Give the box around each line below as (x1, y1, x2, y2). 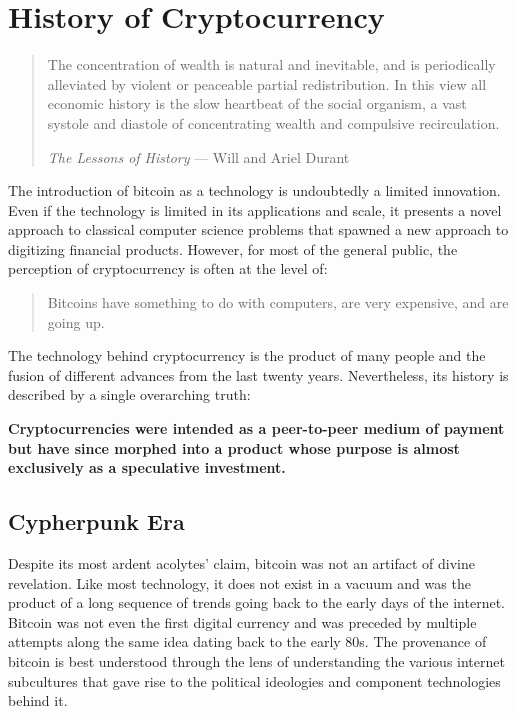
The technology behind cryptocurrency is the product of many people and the (8, 345, 486, 366)
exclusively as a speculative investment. (8, 457, 286, 478)
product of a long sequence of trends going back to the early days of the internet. (8, 592, 505, 613)
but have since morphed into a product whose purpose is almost (8, 437, 460, 458)
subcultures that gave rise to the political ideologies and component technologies (8, 670, 501, 691)
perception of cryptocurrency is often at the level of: (8, 258, 328, 279)
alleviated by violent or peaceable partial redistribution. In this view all (47, 73, 487, 94)
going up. (47, 311, 105, 332)
